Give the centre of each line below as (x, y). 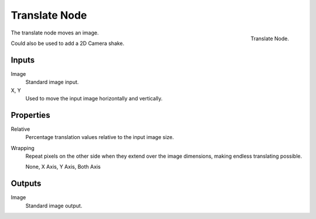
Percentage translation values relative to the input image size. (100, 137)
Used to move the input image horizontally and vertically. (94, 99)
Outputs (26, 184)
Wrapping (23, 148)
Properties (30, 115)
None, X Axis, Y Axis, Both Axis (63, 167)
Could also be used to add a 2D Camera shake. (68, 43)
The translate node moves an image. (55, 33)
